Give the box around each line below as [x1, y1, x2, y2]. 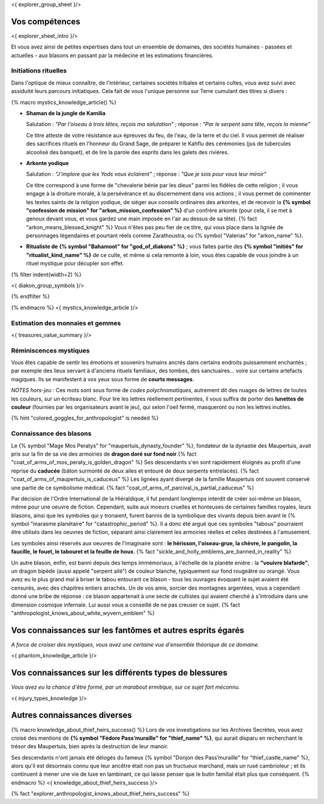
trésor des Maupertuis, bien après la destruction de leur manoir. [11, 743, 169, 750]
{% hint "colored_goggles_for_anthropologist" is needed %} [11, 414, 159, 422]
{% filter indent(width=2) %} [11, 271, 82, 278]
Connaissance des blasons [11, 429, 92, 438]
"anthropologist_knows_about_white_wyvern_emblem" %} [11, 609, 155, 617]
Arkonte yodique [26, 159, 69, 166]
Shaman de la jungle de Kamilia [26, 110, 106, 116]
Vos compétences [11, 16, 80, 26]
